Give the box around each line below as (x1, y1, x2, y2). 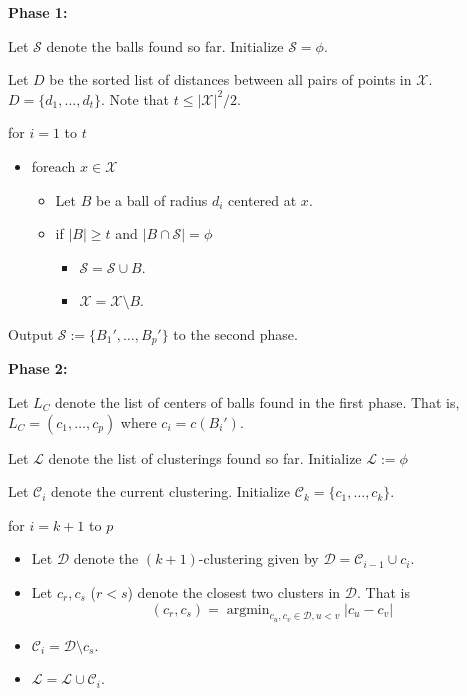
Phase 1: (8, 2, 68, 22)
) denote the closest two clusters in (127, 581, 341, 602)
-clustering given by (198, 548, 319, 569)
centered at (228, 189, 297, 210)
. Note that (101, 88, 170, 109)
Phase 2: (8, 358, 68, 379)
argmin (226, 602, 270, 617)
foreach (31, 155, 76, 176)
